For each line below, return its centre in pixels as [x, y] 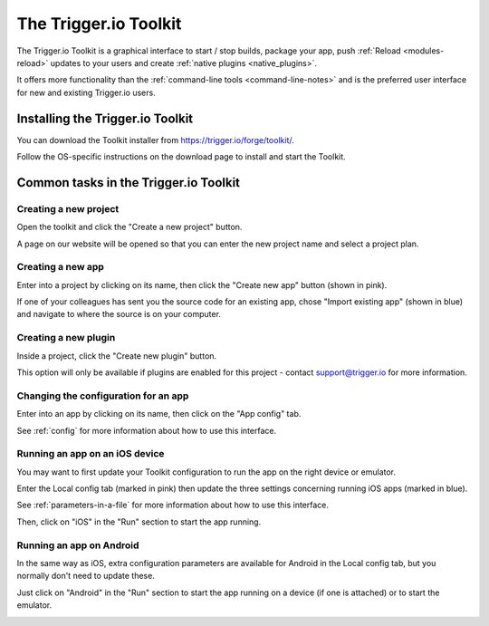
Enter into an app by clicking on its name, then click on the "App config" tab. [159, 414]
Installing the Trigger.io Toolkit [105, 118]
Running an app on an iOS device [91, 454]
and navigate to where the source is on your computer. [119, 314]
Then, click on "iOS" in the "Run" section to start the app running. [139, 522]
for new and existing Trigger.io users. [86, 92]
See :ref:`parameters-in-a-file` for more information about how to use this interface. [173, 505]
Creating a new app [60, 267]
